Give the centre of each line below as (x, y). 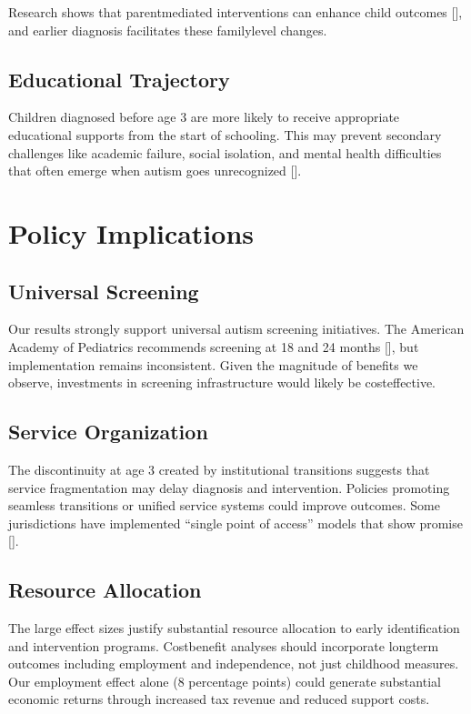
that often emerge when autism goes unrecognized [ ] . (155, 171)
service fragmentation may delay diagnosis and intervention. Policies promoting (229, 487)
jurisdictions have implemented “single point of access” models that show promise (235, 523)
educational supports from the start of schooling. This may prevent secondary (225, 134)
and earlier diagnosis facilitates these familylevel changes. (168, 30)
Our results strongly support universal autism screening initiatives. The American (236, 329)
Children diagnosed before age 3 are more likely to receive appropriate (204, 117)
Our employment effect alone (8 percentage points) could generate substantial (225, 681)
